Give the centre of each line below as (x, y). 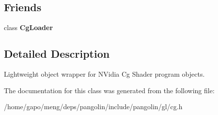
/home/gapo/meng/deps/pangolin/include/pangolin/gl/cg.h (93, 107)
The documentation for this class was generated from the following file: (109, 90)
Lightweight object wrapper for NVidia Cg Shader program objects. (104, 74)
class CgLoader (29, 27)
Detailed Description (57, 54)
